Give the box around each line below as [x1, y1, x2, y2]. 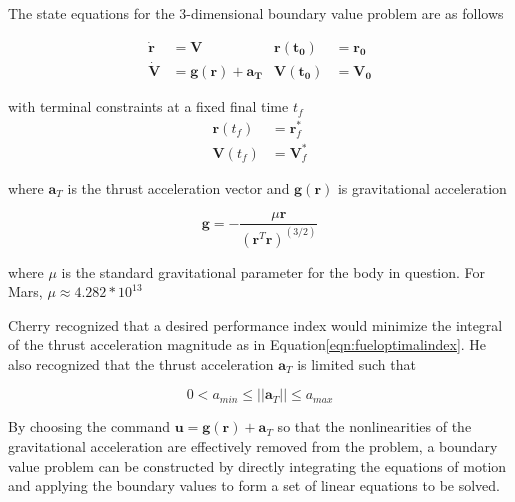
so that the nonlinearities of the [277, 416, 472, 437]
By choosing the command [8, 416, 171, 437]
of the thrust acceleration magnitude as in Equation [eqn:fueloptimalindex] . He [8, 334, 487, 355]
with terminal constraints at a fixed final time [8, 96, 289, 117]
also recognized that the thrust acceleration [8, 353, 274, 374]
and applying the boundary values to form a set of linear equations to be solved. [8, 475, 501, 496]
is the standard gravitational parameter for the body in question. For [61, 261, 486, 282]
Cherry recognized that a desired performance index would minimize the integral [8, 314, 503, 335]
